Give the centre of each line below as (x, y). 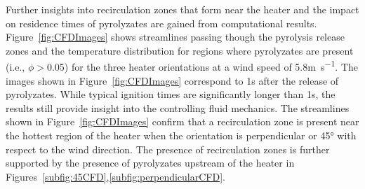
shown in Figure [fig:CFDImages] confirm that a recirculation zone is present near (182, 121)
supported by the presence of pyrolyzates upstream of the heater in (150, 163)
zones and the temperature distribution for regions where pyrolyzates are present (180, 50)
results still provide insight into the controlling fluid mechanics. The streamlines (178, 107)
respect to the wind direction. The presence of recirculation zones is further (168, 149)
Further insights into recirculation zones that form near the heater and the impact (182, 9)
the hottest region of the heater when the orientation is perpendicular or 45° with (181, 135)
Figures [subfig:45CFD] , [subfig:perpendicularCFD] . (115, 176)
